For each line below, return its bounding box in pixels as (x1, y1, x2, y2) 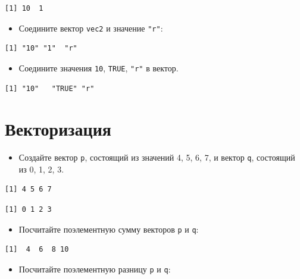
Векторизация (5, 117, 111, 141)
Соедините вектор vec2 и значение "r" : (18, 21, 163, 34)
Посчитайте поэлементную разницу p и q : (18, 262, 171, 275)
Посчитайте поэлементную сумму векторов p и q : (18, 222, 199, 235)
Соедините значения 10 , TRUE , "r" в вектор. (18, 61, 179, 74)
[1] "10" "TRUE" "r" (5, 84, 95, 93)
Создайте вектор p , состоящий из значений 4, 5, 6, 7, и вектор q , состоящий (18, 151, 295, 164)
